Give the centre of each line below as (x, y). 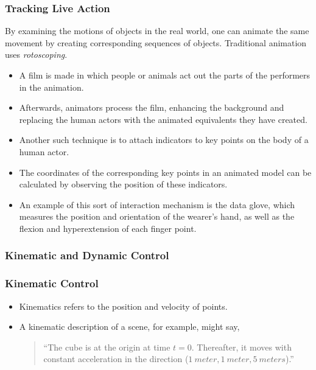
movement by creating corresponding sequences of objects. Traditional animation (156, 42)
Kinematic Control (52, 283)
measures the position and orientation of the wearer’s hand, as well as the (157, 216)
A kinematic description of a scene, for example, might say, (129, 326)
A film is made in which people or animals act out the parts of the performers (165, 75)
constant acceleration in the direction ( (116, 359)
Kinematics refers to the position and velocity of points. (123, 306)
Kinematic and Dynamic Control (87, 255)
